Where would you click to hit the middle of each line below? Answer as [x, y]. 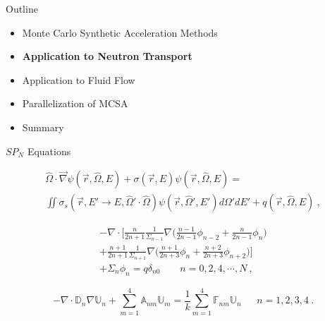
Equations [49, 151]
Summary [43, 127]
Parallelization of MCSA [75, 103]
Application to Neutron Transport [107, 56]
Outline [22, 8]
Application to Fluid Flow [79, 79]
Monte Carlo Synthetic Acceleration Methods [120, 32]
